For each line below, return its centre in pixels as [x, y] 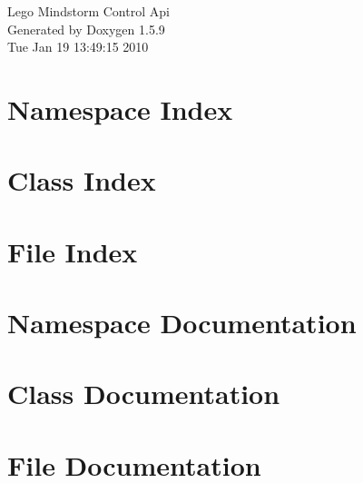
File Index [73, 251]
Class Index [82, 180]
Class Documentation [144, 394]
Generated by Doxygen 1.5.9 [86, 29]
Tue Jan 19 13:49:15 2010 [78, 47]
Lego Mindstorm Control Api [88, 11]
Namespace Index [120, 108]
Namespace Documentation [182, 323]
